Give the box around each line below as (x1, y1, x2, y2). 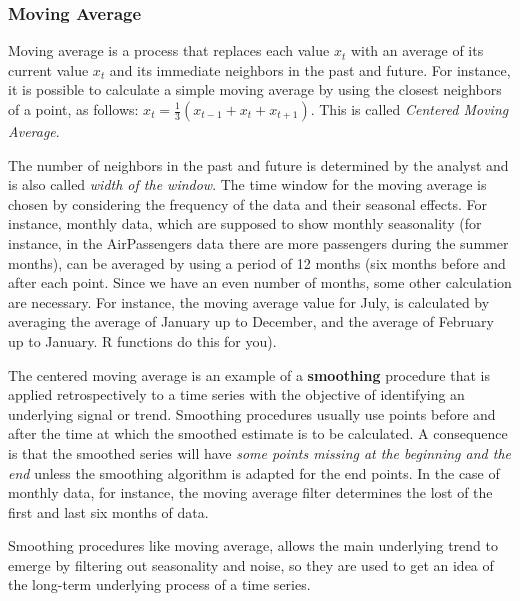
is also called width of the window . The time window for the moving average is (8, 174, 487, 195)
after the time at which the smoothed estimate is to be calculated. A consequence (8, 423, 508, 444)
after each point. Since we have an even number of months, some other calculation (8, 272, 512, 293)
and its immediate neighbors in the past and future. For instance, (109, 59, 511, 80)
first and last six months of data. (8, 501, 209, 522)
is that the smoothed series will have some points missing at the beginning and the (8, 442, 511, 463)
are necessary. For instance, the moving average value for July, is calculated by (8, 291, 490, 312)
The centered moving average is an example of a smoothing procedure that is (8, 364, 490, 385)
